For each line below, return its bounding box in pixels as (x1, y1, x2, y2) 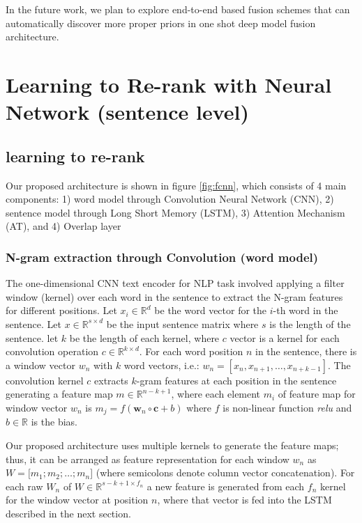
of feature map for (278, 387, 356, 401)
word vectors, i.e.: (123, 357, 199, 372)
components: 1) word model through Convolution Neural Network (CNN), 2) (6, 192, 334, 206)
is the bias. (31, 414, 77, 429)
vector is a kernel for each (229, 330, 340, 345)
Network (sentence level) (6, 97, 249, 126)
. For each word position (139, 344, 243, 359)
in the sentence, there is (255, 344, 357, 359)
